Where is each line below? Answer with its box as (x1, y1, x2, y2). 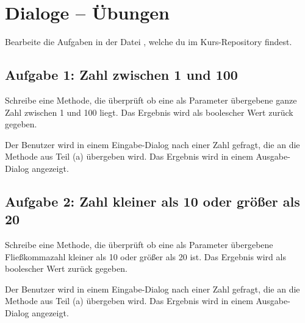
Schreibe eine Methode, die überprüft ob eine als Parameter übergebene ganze (5, 93, 297, 106)
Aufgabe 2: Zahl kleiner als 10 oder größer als (5, 191, 300, 210)
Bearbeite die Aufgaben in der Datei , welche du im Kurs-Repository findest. (5, 35, 292, 48)
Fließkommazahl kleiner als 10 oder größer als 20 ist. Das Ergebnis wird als (5, 250, 286, 263)
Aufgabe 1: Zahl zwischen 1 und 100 (5, 65, 238, 84)
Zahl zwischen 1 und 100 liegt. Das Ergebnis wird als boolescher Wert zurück (5, 105, 293, 118)
